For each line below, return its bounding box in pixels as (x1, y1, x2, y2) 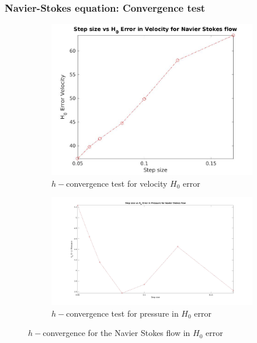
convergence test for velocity (66, 177, 168, 189)
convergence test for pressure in (66, 307, 179, 319)
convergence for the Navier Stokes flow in (43, 327, 190, 339)
